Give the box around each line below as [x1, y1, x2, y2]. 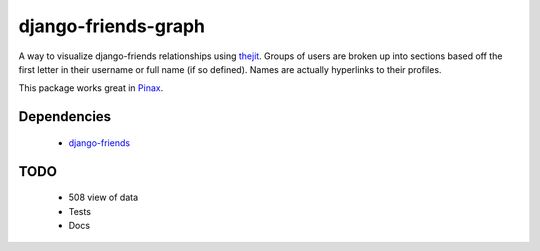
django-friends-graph [18, 15, 205, 37]
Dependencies [18, 108, 112, 125]
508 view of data [68, 191, 139, 204]
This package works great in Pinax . [18, 82, 164, 94]
